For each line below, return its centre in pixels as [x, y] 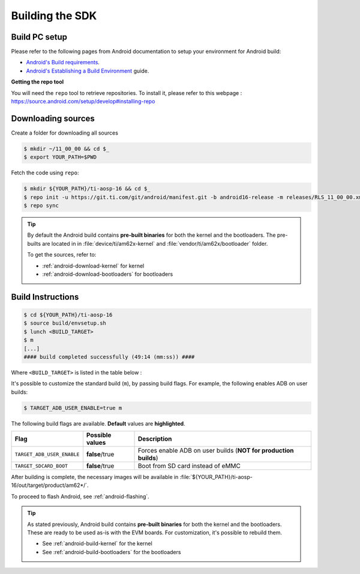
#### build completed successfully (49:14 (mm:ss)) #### [109, 357]
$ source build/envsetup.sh [65, 323]
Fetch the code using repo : [45, 173]
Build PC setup [39, 37]
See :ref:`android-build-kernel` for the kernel [97, 543]
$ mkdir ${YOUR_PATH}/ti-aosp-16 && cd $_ [87, 189]
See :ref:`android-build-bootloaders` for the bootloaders [112, 552]
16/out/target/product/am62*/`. [50, 485]
